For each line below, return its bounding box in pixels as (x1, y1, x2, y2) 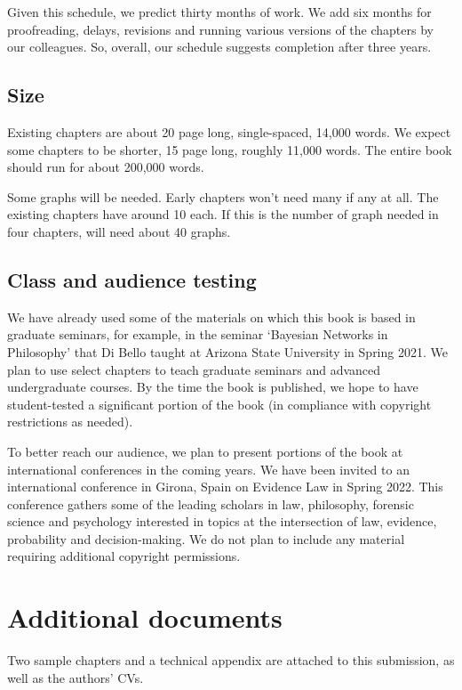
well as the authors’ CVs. (7, 668, 144, 686)
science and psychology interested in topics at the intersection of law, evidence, (7, 512, 437, 531)
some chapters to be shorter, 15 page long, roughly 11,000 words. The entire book (7, 140, 452, 158)
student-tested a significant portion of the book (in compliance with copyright (7, 394, 432, 413)
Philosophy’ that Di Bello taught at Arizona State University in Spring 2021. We (7, 342, 448, 361)
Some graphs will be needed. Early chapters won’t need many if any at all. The (7, 187, 439, 206)
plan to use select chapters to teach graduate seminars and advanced (7, 360, 381, 378)
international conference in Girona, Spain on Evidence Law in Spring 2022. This (7, 477, 443, 496)
